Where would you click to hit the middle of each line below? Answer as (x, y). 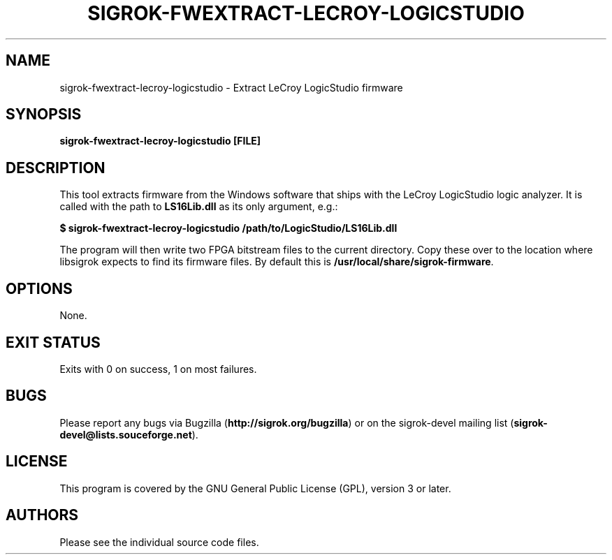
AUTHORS (42, 515)
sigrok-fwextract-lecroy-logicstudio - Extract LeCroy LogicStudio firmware (231, 87)
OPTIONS (39, 288)
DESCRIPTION (56, 168)
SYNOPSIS (44, 115)
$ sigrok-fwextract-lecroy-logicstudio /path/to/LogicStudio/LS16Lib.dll (228, 228)
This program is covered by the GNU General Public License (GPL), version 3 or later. (255, 488)
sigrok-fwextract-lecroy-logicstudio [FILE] (160, 141)
